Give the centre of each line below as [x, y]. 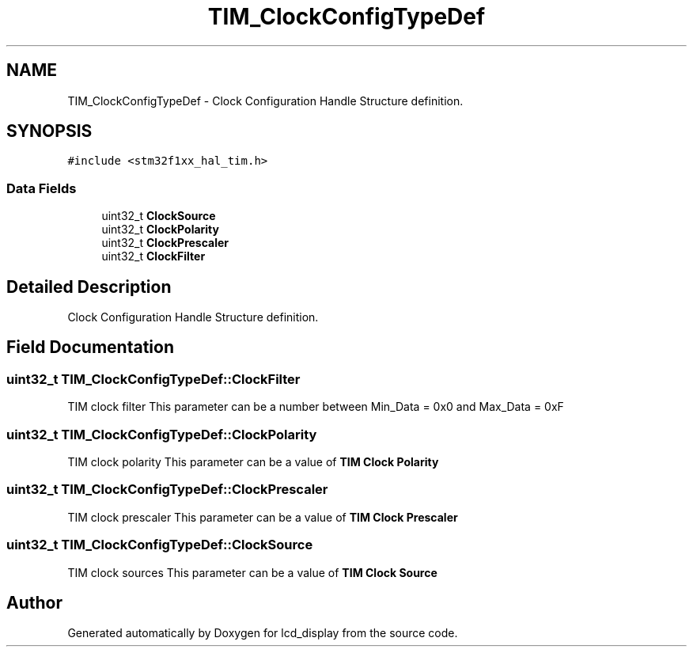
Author [34, 602]
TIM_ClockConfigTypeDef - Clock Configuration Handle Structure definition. [265, 101]
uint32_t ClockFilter [153, 256]
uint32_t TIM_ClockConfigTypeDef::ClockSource [160, 545]
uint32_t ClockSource [159, 216]
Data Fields [42, 188]
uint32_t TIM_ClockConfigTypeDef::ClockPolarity [162, 434]
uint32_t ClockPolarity [160, 230]
